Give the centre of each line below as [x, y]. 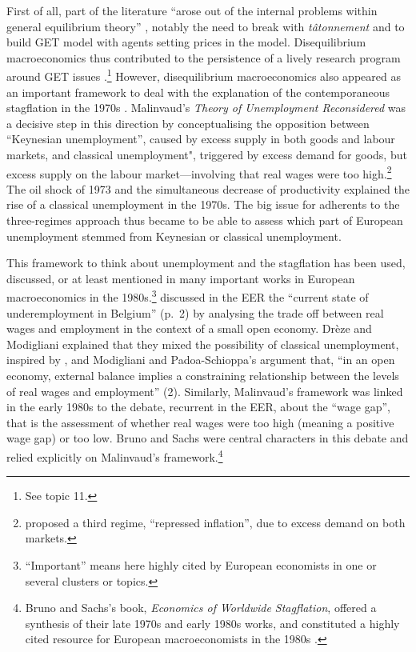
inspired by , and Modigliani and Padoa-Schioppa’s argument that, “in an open [201, 360]
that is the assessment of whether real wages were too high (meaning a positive [200, 422]
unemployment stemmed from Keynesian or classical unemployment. [174, 236]
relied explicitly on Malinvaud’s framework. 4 [115, 456]
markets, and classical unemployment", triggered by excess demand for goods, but [207, 154]
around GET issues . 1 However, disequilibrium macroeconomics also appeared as [204, 75]
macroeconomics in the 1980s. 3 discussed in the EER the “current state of [188, 296]
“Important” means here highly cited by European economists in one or [201, 565]
